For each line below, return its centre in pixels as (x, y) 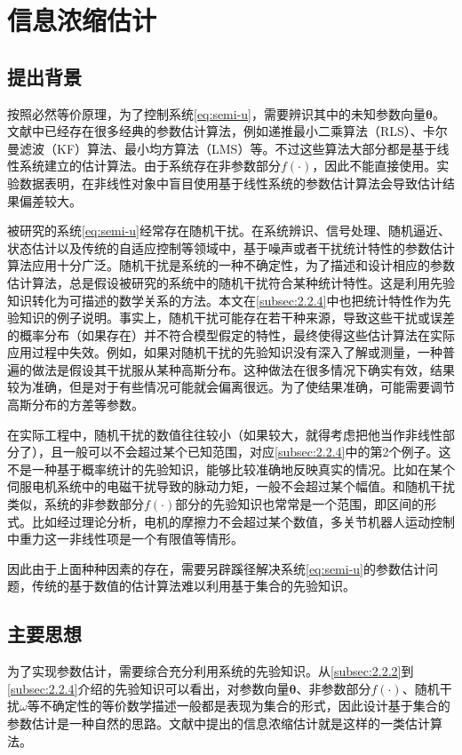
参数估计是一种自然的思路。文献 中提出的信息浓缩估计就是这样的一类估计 (219, 723)
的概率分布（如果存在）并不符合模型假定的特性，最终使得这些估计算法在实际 (231, 334)
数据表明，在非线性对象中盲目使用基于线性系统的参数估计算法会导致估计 (231, 183)
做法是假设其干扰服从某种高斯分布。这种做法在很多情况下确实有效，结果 (243, 369)
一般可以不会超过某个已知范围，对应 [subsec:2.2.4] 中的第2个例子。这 (257, 452)
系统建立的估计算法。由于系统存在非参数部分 (150, 166)
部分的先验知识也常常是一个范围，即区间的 (300, 504)
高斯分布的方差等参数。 (76, 405)
